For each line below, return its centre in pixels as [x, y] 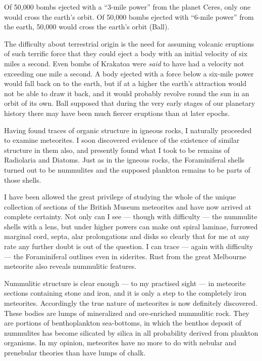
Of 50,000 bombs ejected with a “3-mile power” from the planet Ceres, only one [127, 7]
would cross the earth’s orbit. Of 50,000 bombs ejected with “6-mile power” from [129, 16]
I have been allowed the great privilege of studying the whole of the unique [120, 197]
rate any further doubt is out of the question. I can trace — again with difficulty [129, 246]
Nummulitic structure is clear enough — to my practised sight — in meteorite [125, 283]
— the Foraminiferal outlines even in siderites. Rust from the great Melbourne [125, 256]
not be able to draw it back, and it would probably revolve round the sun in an [127, 93]
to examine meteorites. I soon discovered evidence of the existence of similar [122, 140]
